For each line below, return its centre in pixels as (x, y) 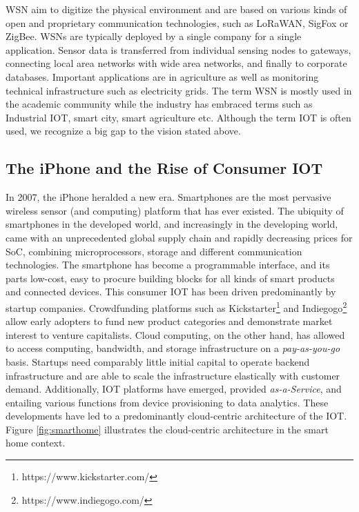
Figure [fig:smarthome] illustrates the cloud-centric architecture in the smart (167, 429)
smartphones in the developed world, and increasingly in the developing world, (172, 224)
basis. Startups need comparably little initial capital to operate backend (158, 361)
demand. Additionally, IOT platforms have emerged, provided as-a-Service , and (174, 389)
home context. (36, 443)
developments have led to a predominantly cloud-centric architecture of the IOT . (176, 416)
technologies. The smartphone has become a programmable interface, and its (168, 265)
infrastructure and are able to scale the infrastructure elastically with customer (173, 375)
